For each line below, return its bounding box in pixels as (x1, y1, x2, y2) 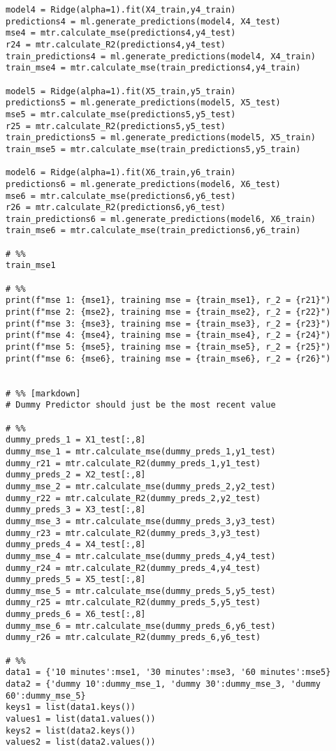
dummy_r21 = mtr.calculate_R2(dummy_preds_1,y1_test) (6, 458, 261, 468)
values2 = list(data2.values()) (6, 737, 156, 748)
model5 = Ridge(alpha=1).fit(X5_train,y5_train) (6, 86, 236, 96)
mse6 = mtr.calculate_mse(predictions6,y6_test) (6, 191, 236, 201)
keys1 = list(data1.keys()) (6, 702, 136, 713)
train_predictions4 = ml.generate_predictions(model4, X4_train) (6, 51, 316, 61)
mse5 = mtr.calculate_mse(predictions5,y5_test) (6, 109, 236, 119)
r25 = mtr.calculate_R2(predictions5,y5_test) (6, 121, 226, 131)
